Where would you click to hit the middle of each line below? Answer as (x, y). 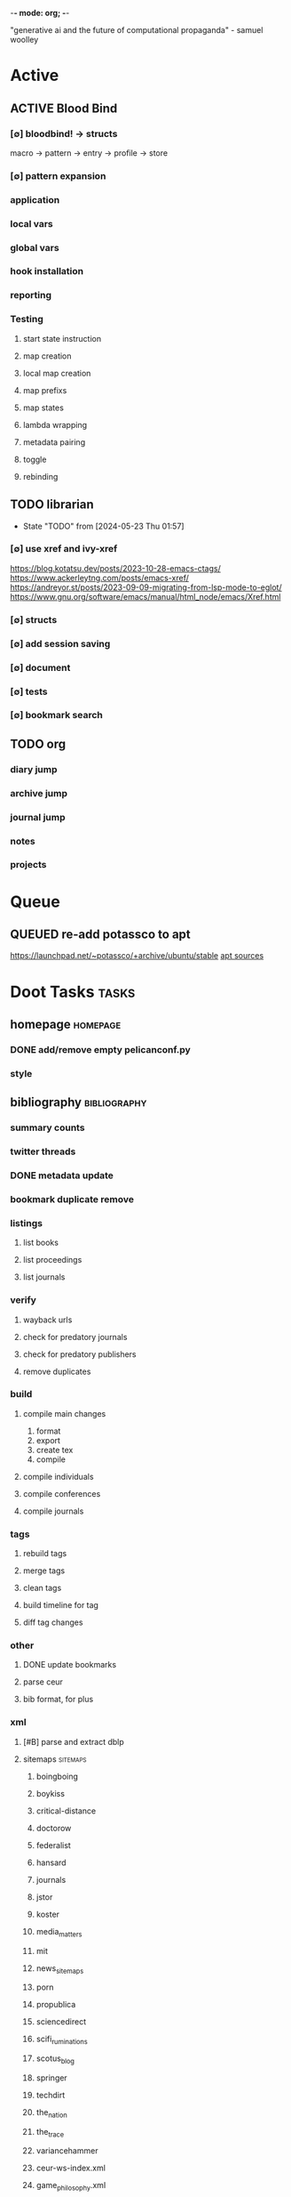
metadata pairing (54, 442)
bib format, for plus (58, 1700)
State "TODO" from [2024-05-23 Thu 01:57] (103, 526)
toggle (35, 459)
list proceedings (52, 1260)
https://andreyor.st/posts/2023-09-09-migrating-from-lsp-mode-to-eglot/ (146, 587)
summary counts (47, 1127)
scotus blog (55, 2059)
